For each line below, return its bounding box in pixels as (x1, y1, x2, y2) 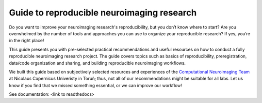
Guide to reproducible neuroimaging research (9, 7, 197, 18)
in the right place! (9, 38, 44, 44)
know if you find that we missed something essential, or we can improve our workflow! (9, 82, 182, 88)
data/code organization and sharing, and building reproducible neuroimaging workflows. (9, 60, 186, 66)
